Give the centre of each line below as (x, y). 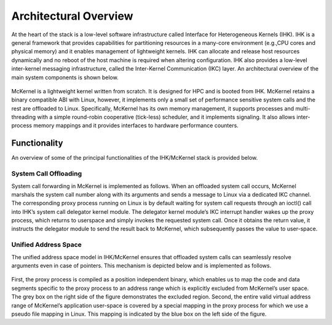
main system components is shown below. (65, 77)
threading (24, 117)
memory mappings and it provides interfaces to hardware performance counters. (136, 125)
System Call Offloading (47, 174)
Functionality (37, 143)
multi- (303, 108)
